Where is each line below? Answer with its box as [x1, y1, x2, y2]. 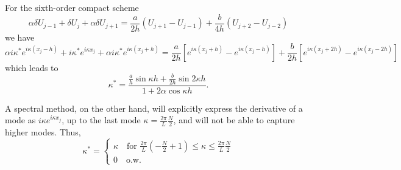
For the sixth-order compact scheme [5, 1, 139, 13]
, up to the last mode [62, 114, 141, 126]
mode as [5, 114, 36, 126]
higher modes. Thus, [5, 126, 81, 138]
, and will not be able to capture [173, 114, 295, 126]
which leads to [5, 61, 59, 73]
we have [5, 30, 35, 43]
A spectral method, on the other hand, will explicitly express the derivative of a [5, 101, 303, 114]
